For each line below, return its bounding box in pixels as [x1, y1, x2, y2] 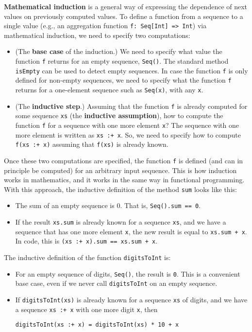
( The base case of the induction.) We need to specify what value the [15, 46, 222, 56]
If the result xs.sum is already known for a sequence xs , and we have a [15, 217, 226, 227]
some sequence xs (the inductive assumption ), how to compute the [15, 110, 223, 121]
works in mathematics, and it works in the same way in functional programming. [4, 175, 245, 185]
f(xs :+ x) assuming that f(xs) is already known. [15, 139, 168, 149]
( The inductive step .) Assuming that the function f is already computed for [15, 101, 248, 111]
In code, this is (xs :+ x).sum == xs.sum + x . [15, 236, 158, 246]
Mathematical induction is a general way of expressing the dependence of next [4, 1, 248, 11]
